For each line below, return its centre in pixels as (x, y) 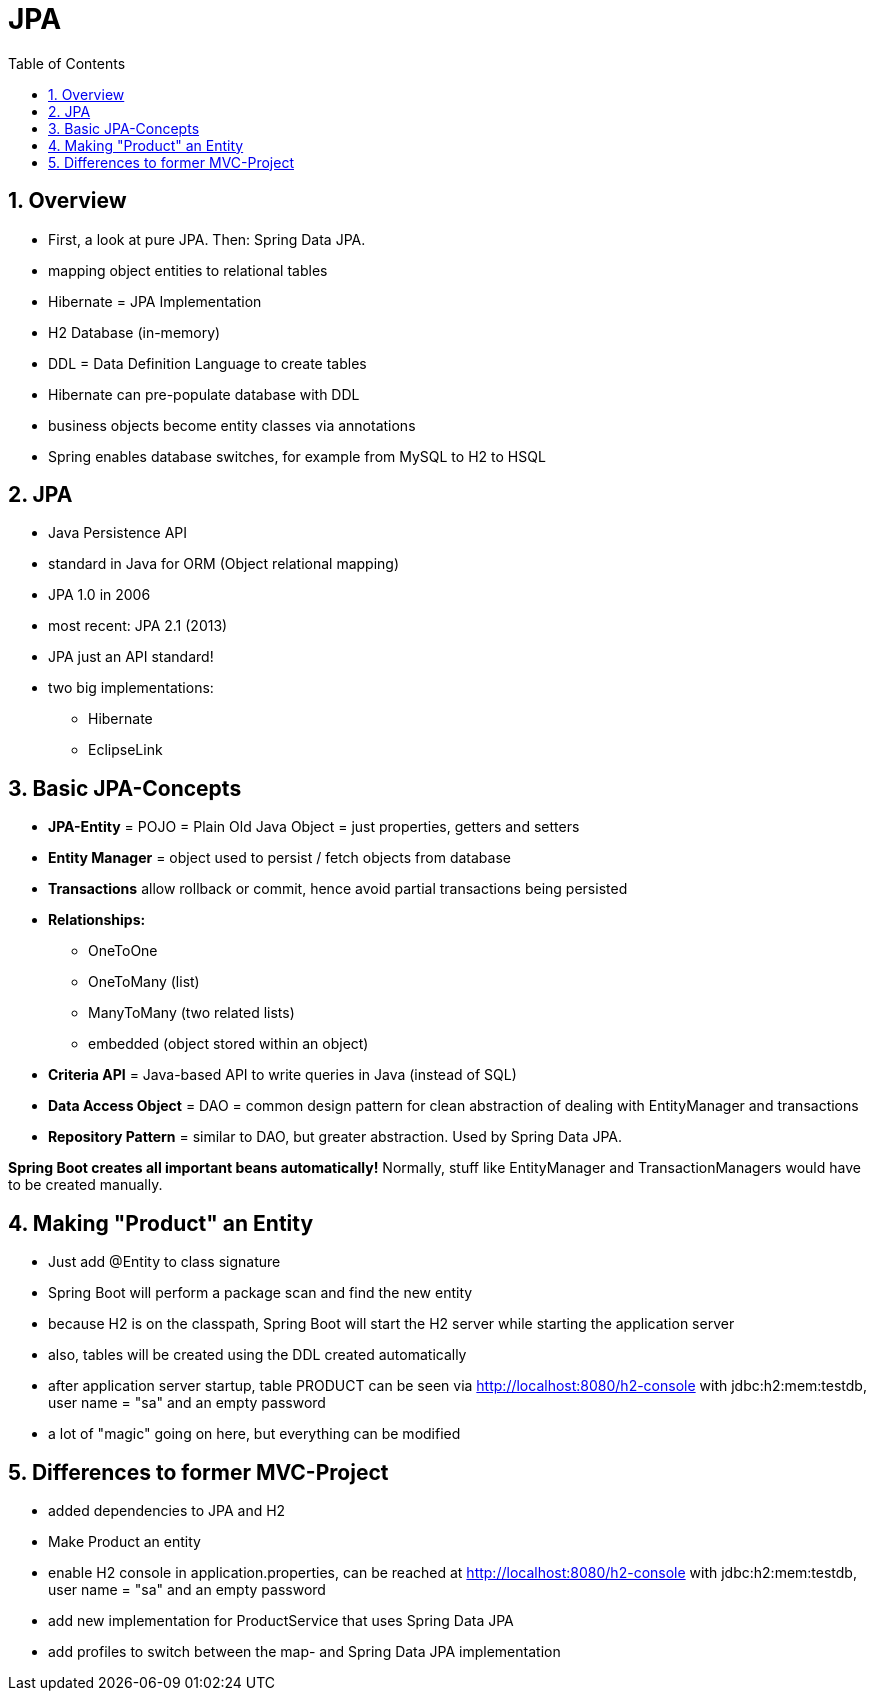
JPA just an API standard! (131, 657)
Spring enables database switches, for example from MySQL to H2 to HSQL (297, 456)
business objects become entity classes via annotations (232, 425)
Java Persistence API (118, 533)
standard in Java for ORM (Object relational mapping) (224, 564)
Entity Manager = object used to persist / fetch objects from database (279, 858)
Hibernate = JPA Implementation (155, 301)
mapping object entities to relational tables (188, 270)
